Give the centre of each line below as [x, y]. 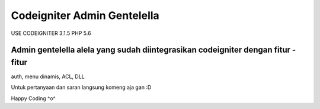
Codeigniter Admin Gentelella [85, 15]
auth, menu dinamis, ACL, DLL [48, 76]
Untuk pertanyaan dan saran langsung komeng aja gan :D [81, 87]
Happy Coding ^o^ [33, 98]
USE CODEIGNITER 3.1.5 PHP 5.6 [51, 33]
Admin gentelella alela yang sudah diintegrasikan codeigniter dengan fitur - [153, 50]
